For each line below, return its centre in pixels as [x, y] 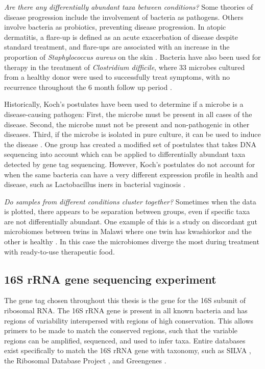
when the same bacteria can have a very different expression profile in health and [131, 174]
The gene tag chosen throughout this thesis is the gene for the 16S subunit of [125, 300]
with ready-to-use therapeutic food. [59, 251]
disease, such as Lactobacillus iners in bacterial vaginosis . [95, 184]
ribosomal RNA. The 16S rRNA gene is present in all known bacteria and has [126, 310]
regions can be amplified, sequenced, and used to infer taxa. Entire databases [125, 340]
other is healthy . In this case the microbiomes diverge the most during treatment [132, 241]
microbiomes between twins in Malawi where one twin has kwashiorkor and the [128, 231]
